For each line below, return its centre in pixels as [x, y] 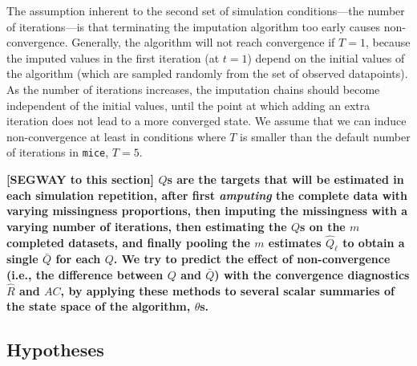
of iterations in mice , [58, 152]
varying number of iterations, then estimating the [147, 226]
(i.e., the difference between [85, 274]
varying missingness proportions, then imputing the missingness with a [207, 211]
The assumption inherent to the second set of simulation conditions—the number [206, 10]
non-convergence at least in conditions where [116, 136]
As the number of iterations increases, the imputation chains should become [193, 89]
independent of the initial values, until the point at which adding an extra [188, 105]
